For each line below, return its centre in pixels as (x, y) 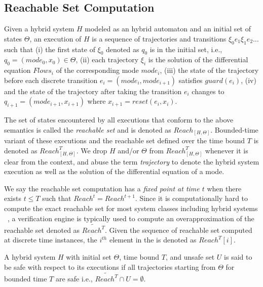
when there (224, 188)
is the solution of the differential (198, 59)
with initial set (89, 257)
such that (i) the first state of (50, 49)
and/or (128, 150)
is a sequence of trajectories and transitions (159, 38)
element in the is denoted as (153, 240)
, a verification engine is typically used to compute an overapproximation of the (131, 218)
